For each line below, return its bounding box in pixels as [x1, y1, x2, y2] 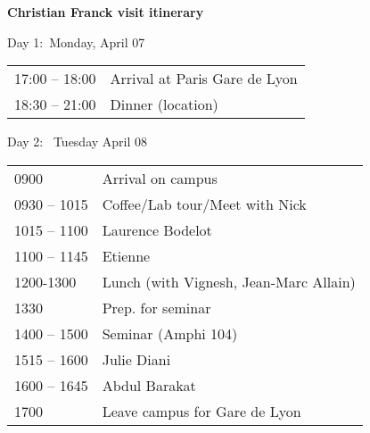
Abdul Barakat [102, 374, 196, 396]
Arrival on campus [102, 167, 218, 188]
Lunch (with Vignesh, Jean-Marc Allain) [102, 271, 356, 292]
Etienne [102, 245, 151, 266]
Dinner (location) [110, 94, 218, 115]
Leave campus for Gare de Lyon [102, 400, 301, 421]
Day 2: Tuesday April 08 [7, 132, 148, 151]
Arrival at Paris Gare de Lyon [110, 68, 298, 89]
